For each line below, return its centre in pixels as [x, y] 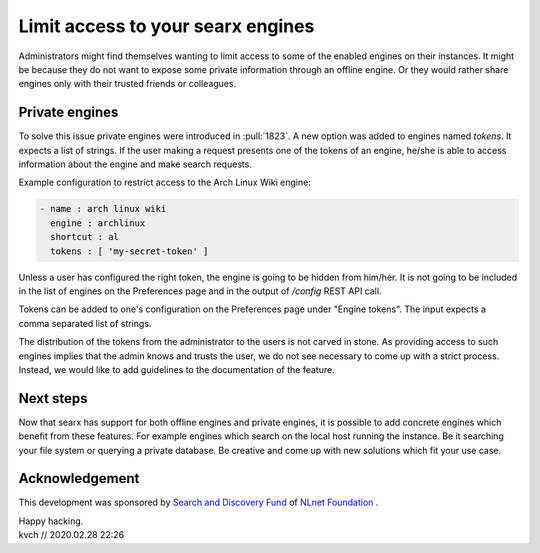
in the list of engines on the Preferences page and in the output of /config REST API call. [200, 291]
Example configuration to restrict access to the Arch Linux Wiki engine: [165, 182]
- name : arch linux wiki [103, 209]
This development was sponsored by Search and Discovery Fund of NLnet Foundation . [198, 502]
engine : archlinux [98, 223]
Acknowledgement [79, 478]
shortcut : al [85, 237]
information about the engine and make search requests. [135, 164]
